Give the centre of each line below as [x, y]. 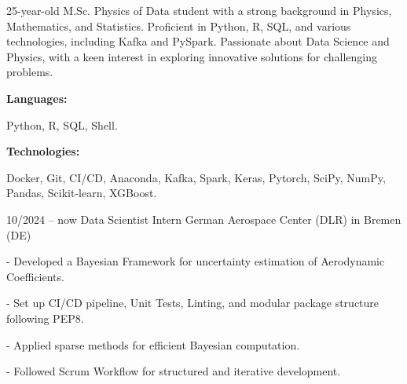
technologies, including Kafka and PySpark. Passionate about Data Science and [198, 41]
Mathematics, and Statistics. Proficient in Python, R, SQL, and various [179, 26]
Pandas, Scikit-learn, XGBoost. [82, 193]
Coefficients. [35, 276]
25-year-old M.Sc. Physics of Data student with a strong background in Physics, [199, 10]
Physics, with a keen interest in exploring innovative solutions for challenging [192, 56]
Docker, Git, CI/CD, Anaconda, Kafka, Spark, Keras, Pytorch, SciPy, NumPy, [196, 177]
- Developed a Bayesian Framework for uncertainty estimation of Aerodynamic [196, 261]
